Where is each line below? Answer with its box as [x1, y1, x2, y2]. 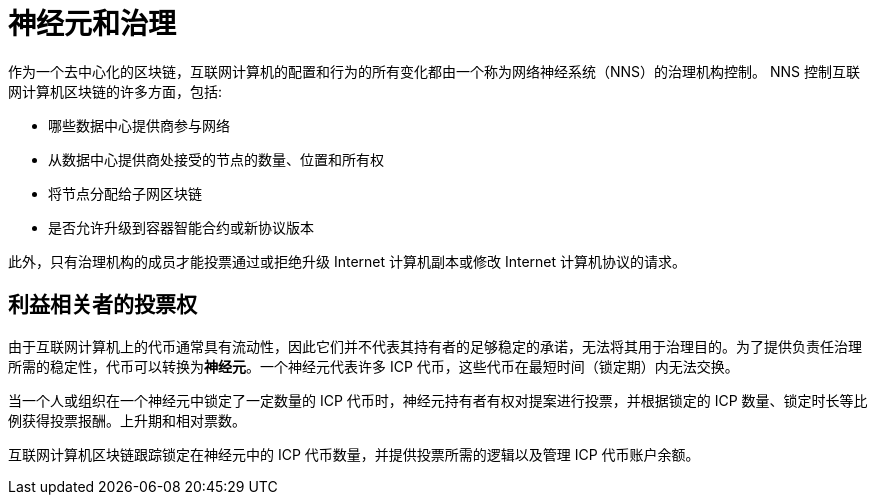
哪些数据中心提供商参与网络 [48, 116, 230, 134]
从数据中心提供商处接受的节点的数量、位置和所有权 [48, 150, 384, 168]
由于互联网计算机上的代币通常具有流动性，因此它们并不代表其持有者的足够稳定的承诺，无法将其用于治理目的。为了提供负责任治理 [8, 337, 862, 355]
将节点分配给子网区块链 [48, 184, 202, 202]
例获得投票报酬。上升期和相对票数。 [8, 411, 246, 429]
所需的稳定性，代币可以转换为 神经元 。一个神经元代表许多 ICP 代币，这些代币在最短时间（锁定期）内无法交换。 [8, 357, 739, 375]
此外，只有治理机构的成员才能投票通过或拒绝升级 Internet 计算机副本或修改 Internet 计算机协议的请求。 [8, 252, 687, 270]
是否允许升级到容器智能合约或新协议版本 [48, 218, 314, 236]
